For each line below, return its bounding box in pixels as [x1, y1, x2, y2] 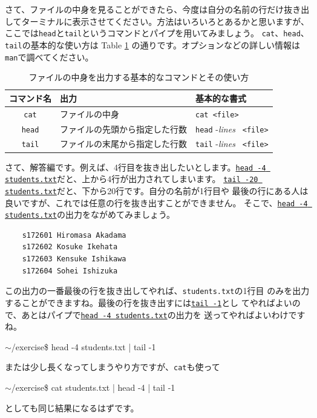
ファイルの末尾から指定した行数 [60, 137, 187, 150]
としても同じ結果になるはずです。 [5, 401, 139, 414]
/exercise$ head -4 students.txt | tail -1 [11, 340, 156, 353]
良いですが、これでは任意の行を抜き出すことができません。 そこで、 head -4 [5, 196, 308, 209]
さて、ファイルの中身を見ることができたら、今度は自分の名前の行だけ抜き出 [5, 3, 310, 15]
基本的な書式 [195, 91, 246, 104]
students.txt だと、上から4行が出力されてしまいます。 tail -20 [5, 172, 258, 185]
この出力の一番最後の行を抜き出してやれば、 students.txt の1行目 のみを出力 [5, 284, 310, 297]
